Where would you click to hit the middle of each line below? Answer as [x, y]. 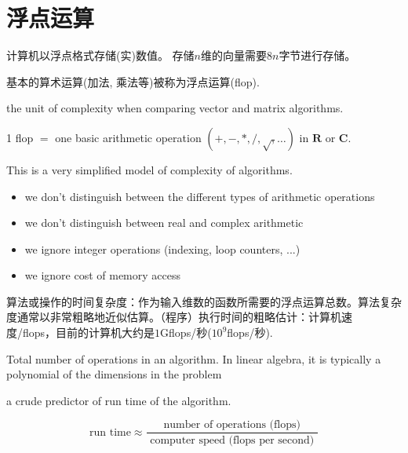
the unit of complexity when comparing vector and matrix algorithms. [175, 108]
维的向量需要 [233, 55]
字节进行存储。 [317, 55]
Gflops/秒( [186, 332]
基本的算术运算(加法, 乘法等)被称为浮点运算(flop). [133, 81]
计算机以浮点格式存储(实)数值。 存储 [100, 55]
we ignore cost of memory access [102, 275]
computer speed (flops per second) [232, 440]
